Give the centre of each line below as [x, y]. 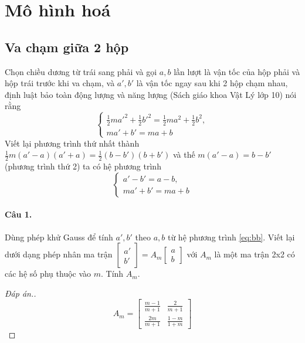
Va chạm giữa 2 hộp [67, 47]
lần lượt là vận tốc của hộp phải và [237, 71]
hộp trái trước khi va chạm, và [60, 83]
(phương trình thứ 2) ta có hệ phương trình [83, 166]
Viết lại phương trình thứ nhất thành [72, 143]
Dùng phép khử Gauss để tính [59, 237]
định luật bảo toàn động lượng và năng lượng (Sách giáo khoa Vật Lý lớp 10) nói [151, 94]
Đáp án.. [21, 293]
